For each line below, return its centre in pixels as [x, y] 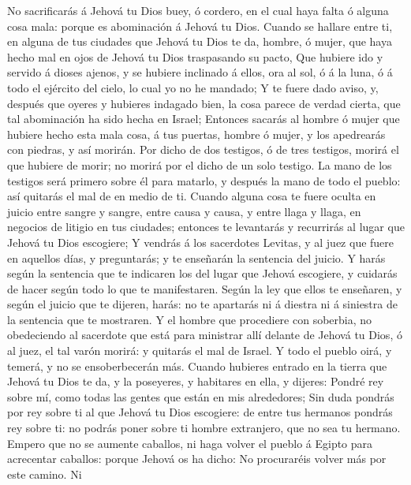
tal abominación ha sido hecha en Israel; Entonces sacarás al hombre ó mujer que [204, 119]
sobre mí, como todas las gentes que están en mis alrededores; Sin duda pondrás [201, 396]
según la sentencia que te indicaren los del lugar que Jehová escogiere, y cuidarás [202, 273]
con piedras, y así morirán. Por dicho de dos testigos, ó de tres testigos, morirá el [203, 149]
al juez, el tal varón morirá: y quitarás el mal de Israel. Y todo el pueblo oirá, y [200, 351]
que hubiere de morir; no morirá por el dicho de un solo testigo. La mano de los [200, 164]
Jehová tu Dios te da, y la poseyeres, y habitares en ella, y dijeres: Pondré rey [196, 381]
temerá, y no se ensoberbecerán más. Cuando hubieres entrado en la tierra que [197, 366]
